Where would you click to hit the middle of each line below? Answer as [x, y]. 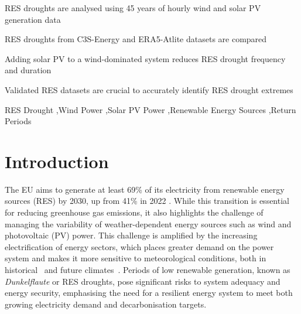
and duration [28, 70]
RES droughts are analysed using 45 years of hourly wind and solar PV [133, 8]
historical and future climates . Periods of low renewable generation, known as [148, 270]
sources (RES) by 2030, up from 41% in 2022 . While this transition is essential [147, 201]
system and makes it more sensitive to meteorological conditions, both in [136, 258]
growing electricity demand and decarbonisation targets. [106, 304]
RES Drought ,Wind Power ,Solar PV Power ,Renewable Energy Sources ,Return [150, 109]
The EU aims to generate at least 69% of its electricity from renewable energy [145, 189]
